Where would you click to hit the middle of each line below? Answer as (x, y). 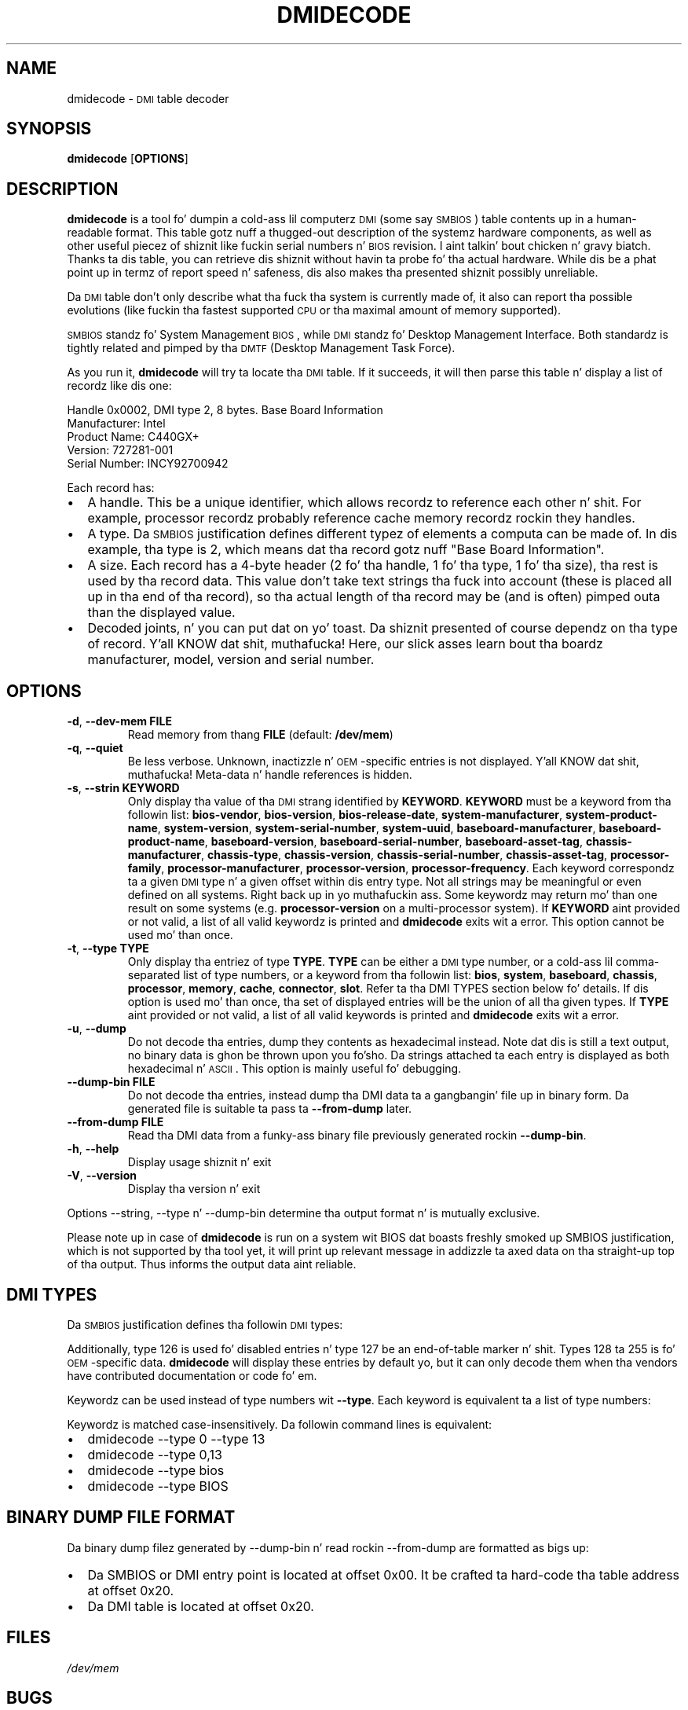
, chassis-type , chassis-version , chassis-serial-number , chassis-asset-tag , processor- (435, 855)
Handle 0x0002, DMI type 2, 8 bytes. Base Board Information (225, 410)
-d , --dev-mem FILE (119, 721)
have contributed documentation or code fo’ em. (192, 1375)
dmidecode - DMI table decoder (148, 98)
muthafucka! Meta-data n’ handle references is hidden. (270, 775)
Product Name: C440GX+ (133, 437)
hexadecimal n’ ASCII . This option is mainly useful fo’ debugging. (295, 1069)
